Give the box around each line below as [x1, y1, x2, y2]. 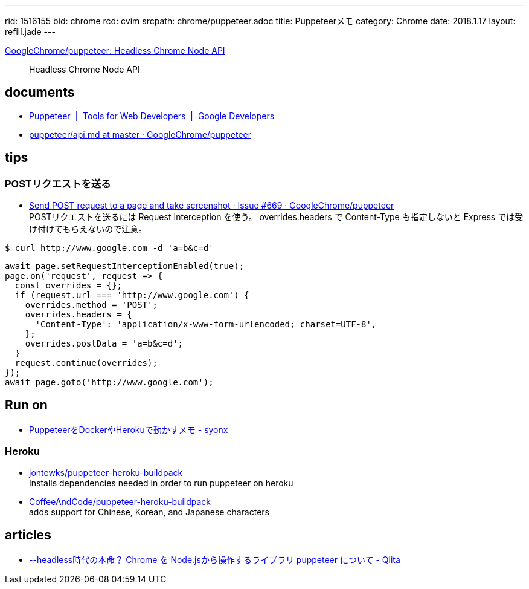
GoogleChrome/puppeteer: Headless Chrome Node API [5, 45, 225, 56]
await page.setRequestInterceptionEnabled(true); [5, 261, 245, 272]
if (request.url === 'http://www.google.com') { [14, 290, 249, 301]
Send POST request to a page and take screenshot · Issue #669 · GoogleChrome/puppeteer [29, 200, 394, 211]
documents [5, 85, 75, 100]
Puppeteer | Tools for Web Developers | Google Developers [29, 110, 275, 121]
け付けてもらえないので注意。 [29, 224, 147, 235]
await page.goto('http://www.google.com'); [5, 377, 214, 388]
